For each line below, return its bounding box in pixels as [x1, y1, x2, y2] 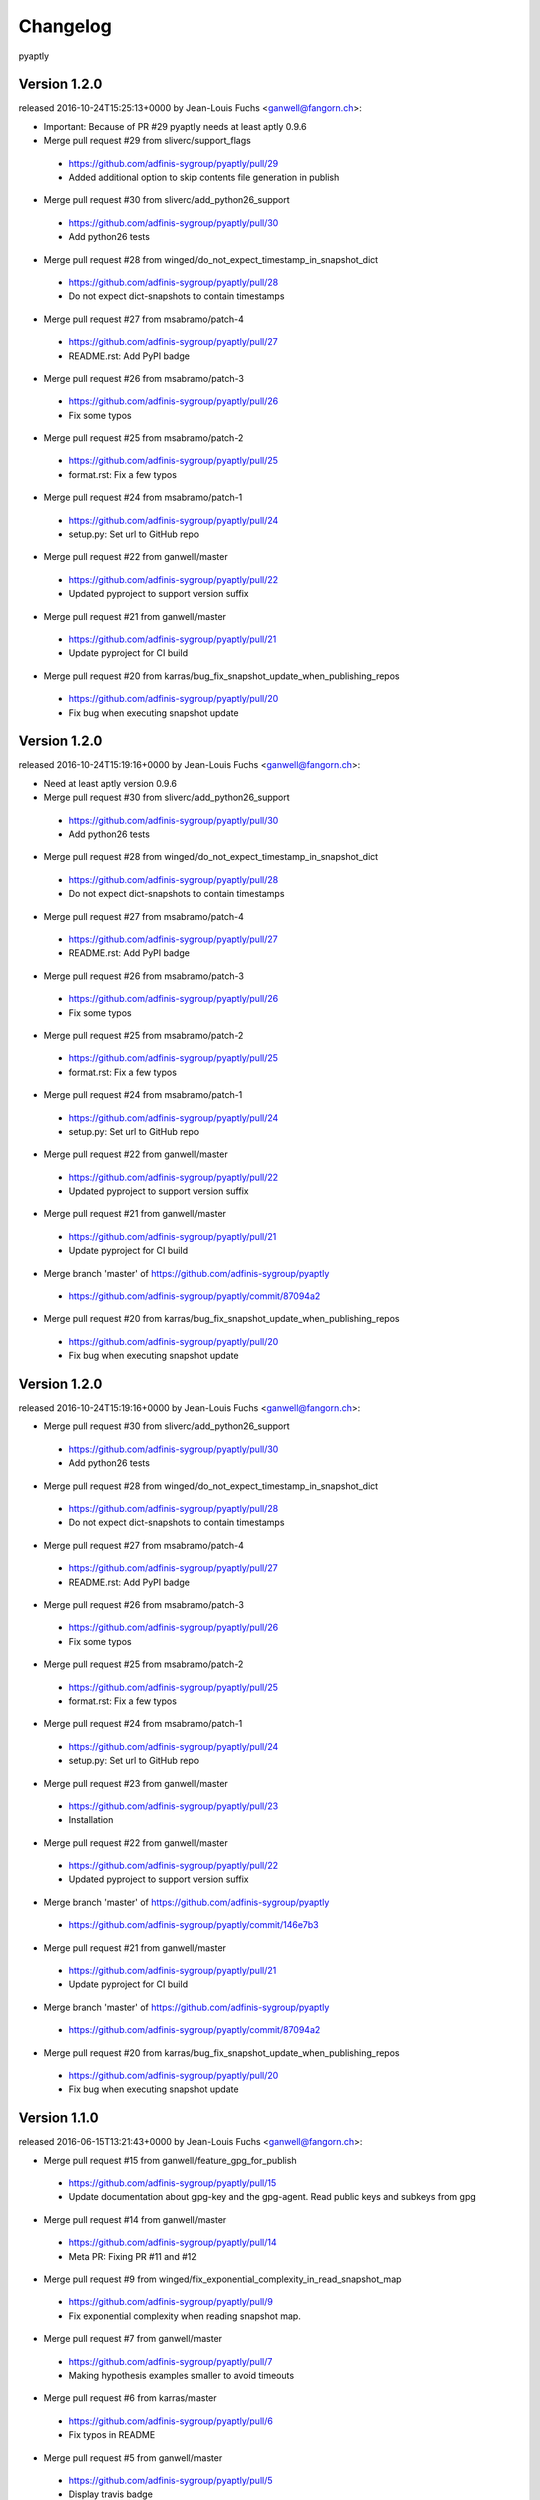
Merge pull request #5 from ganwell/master [43, 2451, 223, 2464]
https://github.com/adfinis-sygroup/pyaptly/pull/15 [68, 2177, 277, 2189]
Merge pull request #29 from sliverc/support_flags [43, 135, 252, 147]
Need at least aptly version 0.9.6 [43, 777, 178, 789]
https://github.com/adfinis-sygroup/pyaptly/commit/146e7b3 [68, 1919, 319, 1931]
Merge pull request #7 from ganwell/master [43, 2333, 223, 2345]
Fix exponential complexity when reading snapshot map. [68, 2310, 302, 2322]
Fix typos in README [68, 2429, 156, 2441]
